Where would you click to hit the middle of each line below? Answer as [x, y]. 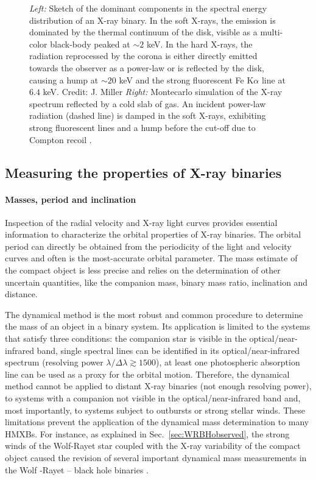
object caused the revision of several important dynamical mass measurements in [156, 457]
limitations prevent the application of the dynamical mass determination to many [157, 422]
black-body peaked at [90, 44]
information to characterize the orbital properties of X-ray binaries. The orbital [153, 234]
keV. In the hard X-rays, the [199, 44]
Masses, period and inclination [71, 199]
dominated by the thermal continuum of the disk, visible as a [143, 32]
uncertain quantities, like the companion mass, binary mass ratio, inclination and [156, 282]
